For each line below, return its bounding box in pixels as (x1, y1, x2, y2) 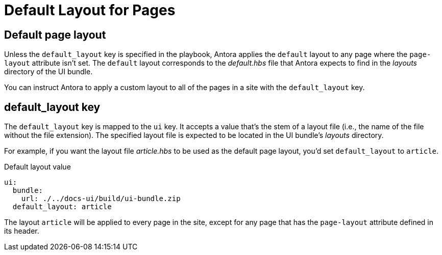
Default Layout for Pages (4, 2, 176, 19)
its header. (4, 226, 39, 236)
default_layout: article (12, 203, 112, 211)
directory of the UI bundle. (4, 67, 93, 76)
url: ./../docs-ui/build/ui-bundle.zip (21, 194, 181, 203)
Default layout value (4, 162, 71, 172)
